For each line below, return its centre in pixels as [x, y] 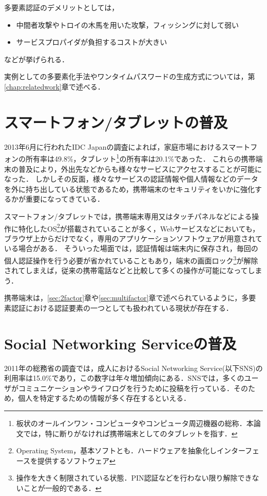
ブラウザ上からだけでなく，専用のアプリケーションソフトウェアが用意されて [133, 238]
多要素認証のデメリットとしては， [62, 7]
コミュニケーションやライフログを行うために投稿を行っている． [126, 388]
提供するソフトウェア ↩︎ [77, 460]
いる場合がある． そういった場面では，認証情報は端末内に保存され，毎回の [131, 248]
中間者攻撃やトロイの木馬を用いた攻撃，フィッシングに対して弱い [128, 24]
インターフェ [238, 450]
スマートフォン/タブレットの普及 [116, 122]
